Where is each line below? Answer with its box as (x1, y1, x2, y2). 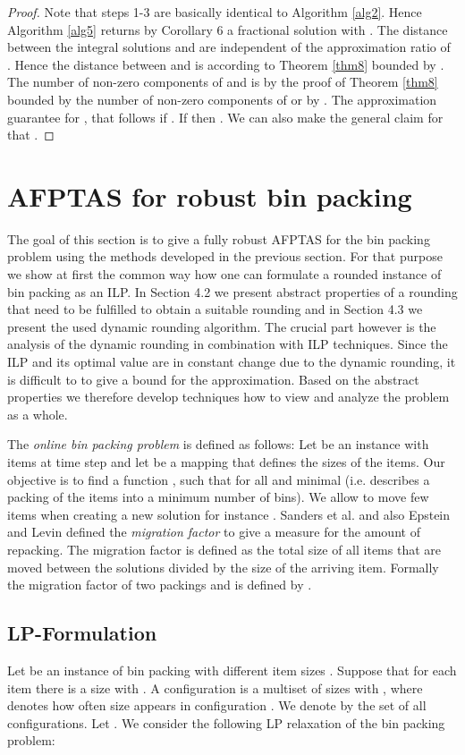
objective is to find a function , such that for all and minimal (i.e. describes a (7, 470, 430, 488)
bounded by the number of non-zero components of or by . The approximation (7, 89, 437, 108)
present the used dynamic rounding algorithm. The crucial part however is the (7, 317, 436, 335)
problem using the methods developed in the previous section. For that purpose (7, 247, 443, 266)
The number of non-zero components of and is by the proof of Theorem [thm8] (7, 72, 438, 91)
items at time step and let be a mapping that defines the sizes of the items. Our (7, 453, 445, 471)
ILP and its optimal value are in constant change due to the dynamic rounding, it (7, 352, 456, 371)
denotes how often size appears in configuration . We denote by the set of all (7, 696, 427, 715)
